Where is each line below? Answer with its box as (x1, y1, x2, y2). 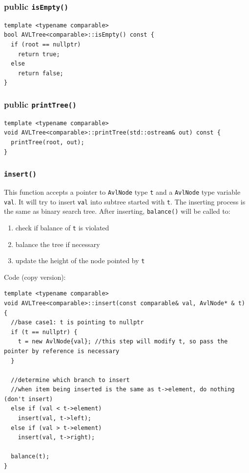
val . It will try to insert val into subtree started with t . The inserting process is (4, 196, 246, 206)
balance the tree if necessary (15, 239, 100, 249)
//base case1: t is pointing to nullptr (11, 319, 144, 326)
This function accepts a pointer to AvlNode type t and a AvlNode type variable (4, 186, 241, 197)
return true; (18, 50, 60, 58)
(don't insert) (4, 395, 53, 403)
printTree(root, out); (11, 138, 84, 146)
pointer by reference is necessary (4, 347, 120, 355)
